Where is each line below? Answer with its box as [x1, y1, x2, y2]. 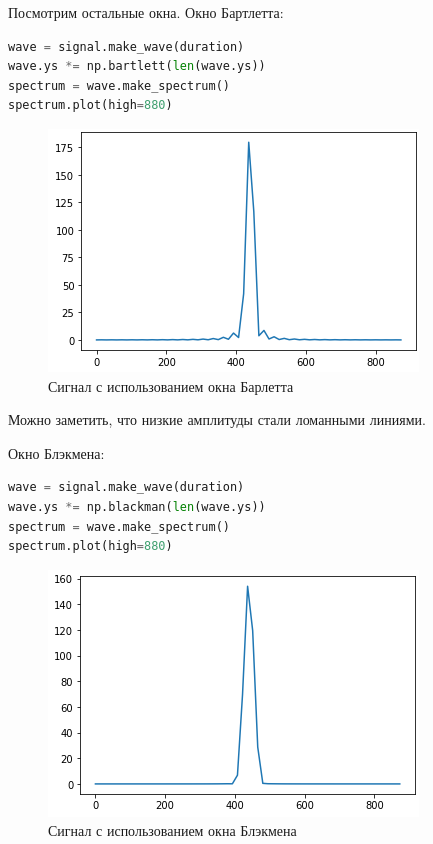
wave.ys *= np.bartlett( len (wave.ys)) [8, 59, 266, 74]
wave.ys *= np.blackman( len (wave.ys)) [8, 499, 266, 514]
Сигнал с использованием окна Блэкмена [48, 820, 297, 841]
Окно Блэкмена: [8, 442, 105, 463]
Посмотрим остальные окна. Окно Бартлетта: [8, 2, 284, 22]
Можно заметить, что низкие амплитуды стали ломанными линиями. [8, 409, 426, 430]
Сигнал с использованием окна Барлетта [48, 375, 294, 396]
